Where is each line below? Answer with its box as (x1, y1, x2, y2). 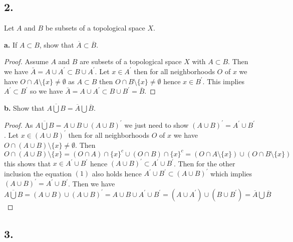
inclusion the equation (4, 168, 72, 178)
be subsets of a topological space (45, 23, 145, 33)
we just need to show (124, 119, 189, 130)
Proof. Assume (4, 56, 49, 67)
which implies (210, 168, 252, 178)
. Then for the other (173, 158, 235, 168)
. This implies (202, 76, 244, 86)
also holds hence (92, 168, 142, 178)
